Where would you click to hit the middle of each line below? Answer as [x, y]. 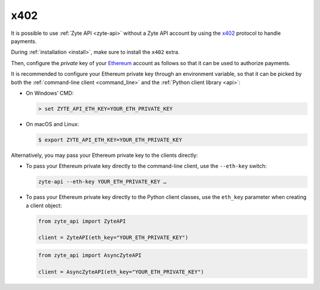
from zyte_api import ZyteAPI [82, 221]
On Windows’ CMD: [50, 93]
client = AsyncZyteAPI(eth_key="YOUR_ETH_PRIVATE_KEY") [121, 272]
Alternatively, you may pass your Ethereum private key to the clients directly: [105, 155]
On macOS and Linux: [52, 124]
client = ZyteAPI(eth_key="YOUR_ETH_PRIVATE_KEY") [113, 238]
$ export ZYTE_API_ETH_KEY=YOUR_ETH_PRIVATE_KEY [110, 140]
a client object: [44, 205]
